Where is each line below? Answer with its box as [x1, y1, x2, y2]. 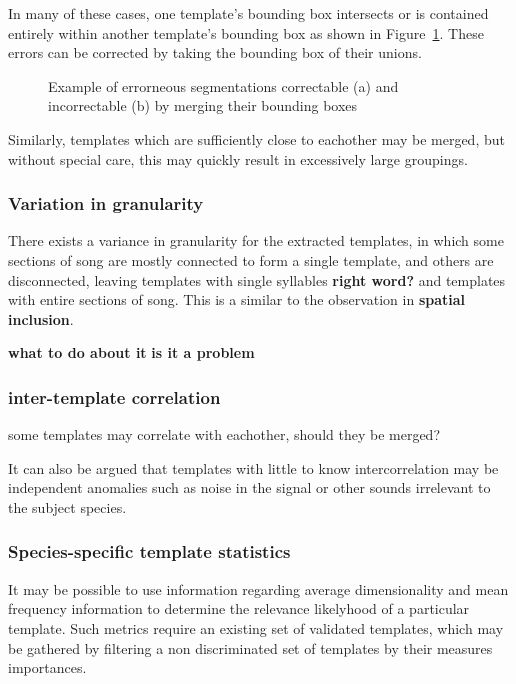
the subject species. [8, 496, 127, 517]
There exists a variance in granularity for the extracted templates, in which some [8, 230, 504, 251]
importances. [8, 657, 87, 678]
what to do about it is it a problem [8, 342, 255, 363]
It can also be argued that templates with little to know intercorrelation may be [8, 457, 499, 478]
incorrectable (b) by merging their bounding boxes [48, 95, 358, 116]
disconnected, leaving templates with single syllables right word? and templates [8, 269, 506, 290]
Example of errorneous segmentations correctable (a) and [48, 75, 399, 96]
